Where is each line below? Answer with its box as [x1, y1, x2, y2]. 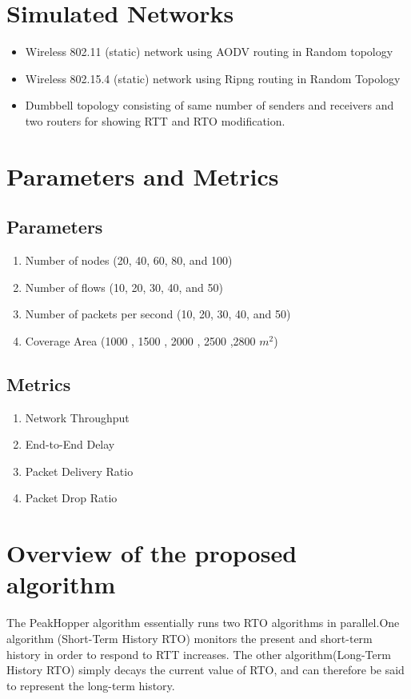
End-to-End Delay [25, 436, 115, 453]
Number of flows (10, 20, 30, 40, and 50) [25, 278, 223, 295]
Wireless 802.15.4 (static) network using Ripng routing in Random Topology [25, 70, 401, 86]
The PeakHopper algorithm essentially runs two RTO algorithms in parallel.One [6, 614, 400, 631]
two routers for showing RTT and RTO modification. [25, 112, 285, 129]
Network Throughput [25, 409, 130, 425]
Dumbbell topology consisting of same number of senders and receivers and [25, 97, 394, 114]
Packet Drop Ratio [25, 489, 118, 506]
